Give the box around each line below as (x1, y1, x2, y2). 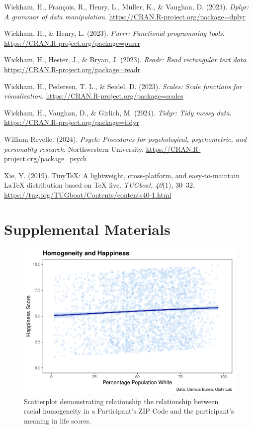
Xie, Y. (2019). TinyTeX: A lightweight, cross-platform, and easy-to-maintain (4, 170, 240, 180)
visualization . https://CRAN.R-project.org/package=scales (4, 91, 183, 101)
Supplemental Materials (4, 218, 170, 239)
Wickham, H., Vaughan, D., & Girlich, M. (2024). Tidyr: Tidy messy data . (4, 107, 232, 117)
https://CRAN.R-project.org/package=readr (4, 64, 141, 74)
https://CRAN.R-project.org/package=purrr (4, 37, 141, 48)
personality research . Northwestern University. (4, 143, 144, 154)
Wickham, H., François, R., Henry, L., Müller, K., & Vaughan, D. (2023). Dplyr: (4, 1, 249, 11)
